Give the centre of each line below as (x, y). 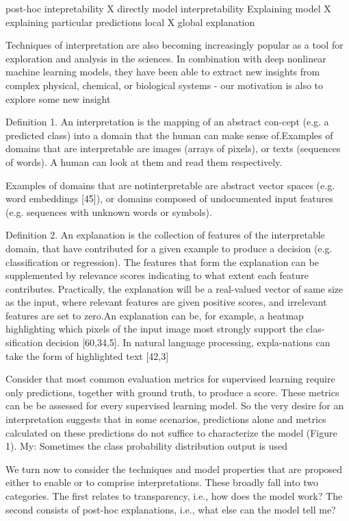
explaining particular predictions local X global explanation (130, 22)
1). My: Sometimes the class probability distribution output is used (147, 446)
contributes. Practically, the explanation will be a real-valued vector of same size (174, 288)
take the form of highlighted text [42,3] (87, 355)
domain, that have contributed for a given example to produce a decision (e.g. (169, 248)
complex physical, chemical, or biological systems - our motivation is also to (165, 85)
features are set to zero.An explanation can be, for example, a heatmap (155, 315)
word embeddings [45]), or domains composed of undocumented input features (169, 198)
